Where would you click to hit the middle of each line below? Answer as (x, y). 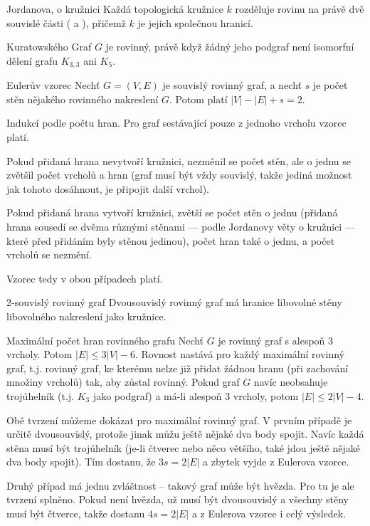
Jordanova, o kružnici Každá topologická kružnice (115, 9)
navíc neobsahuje (291, 382)
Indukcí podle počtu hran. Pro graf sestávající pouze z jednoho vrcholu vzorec (176, 123)
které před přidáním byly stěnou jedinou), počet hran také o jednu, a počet (171, 240)
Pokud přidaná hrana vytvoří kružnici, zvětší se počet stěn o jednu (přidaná (172, 212)
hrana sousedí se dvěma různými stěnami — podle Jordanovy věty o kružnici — (181, 226)
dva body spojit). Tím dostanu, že (81, 462)
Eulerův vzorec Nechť (53, 85)
